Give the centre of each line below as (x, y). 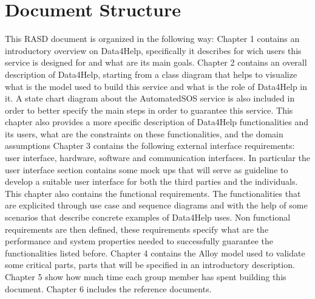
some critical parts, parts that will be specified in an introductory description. (150, 265)
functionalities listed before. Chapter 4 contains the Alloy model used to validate (155, 253)
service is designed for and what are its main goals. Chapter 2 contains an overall (156, 62)
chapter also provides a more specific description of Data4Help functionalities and (157, 122)
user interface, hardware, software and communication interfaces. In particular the (157, 158)
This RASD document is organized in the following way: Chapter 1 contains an (152, 39)
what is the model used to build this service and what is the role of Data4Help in (156, 86)
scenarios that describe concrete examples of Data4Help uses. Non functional (148, 217)
